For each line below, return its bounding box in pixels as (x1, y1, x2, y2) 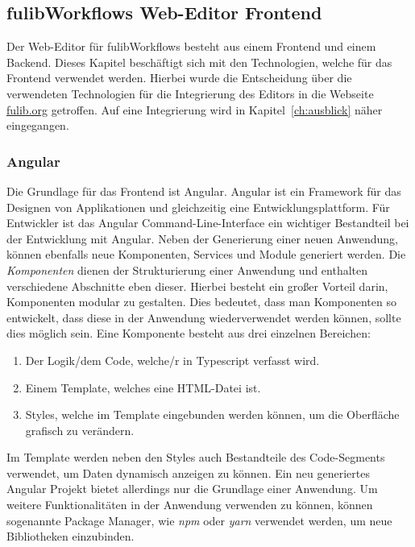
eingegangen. (6, 117, 69, 134)
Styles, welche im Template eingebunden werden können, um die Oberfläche (25, 406, 400, 423)
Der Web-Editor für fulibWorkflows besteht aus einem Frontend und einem (6, 38, 376, 55)
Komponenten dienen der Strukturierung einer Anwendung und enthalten (6, 261, 368, 278)
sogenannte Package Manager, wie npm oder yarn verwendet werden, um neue (6, 512, 392, 528)
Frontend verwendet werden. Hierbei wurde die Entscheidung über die (6, 69, 352, 86)
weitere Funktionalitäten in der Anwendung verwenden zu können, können (6, 496, 373, 513)
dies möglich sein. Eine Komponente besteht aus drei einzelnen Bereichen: (6, 325, 371, 342)
